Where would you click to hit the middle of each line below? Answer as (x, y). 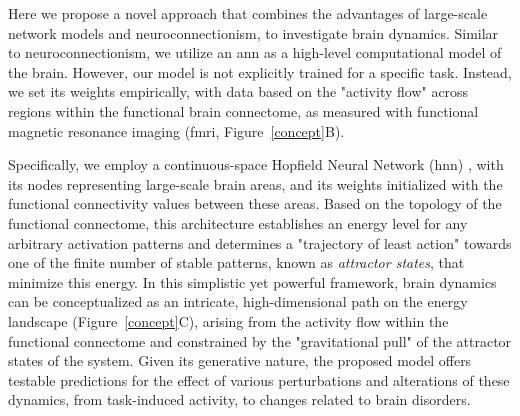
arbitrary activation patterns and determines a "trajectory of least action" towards (260, 242)
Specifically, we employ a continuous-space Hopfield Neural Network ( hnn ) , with (256, 164)
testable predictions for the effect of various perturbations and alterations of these (259, 379)
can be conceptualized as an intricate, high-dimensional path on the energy (238, 301)
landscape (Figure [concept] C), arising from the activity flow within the (228, 320)
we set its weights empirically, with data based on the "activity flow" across (238, 91)
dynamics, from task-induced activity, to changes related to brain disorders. (239, 399)
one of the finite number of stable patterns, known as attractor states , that (236, 262)
